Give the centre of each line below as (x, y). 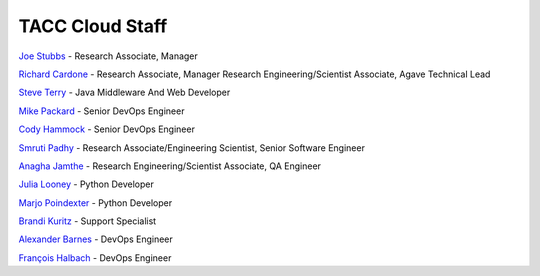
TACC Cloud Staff (93, 26)
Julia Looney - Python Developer (86, 184)
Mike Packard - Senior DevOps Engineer (101, 111)
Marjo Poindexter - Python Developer (95, 202)
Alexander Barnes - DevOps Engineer (96, 239)
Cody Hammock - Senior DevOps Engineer (106, 129)
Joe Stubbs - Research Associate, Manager (108, 56)
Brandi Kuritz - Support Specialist (87, 221)
